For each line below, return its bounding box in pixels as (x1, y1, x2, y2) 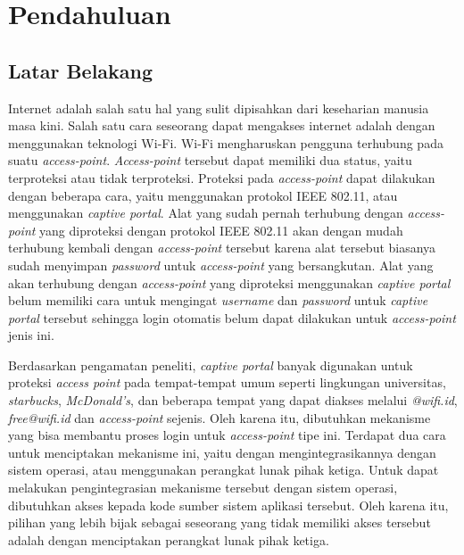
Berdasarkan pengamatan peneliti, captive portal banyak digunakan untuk (8, 355, 413, 374)
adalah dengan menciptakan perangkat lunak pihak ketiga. (8, 530, 329, 549)
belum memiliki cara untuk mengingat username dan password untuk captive (8, 291, 428, 310)
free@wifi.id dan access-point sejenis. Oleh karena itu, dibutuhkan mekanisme (8, 408, 431, 427)
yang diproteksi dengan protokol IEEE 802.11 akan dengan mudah (39, 220, 403, 239)
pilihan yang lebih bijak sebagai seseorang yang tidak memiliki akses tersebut (8, 513, 431, 532)
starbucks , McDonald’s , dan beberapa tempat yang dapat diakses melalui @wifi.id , (8, 391, 458, 410)
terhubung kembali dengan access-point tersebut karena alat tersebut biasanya (8, 238, 436, 257)
